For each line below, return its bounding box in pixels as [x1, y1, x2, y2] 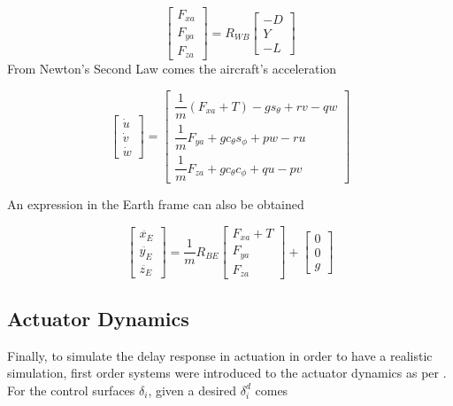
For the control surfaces [7, 380, 135, 399]
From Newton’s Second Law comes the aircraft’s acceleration [7, 59, 337, 78]
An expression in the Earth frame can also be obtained [7, 195, 304, 214]
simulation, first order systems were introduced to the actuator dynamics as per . [7, 363, 447, 382]
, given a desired [148, 380, 237, 399]
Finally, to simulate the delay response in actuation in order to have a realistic [7, 346, 433, 364]
